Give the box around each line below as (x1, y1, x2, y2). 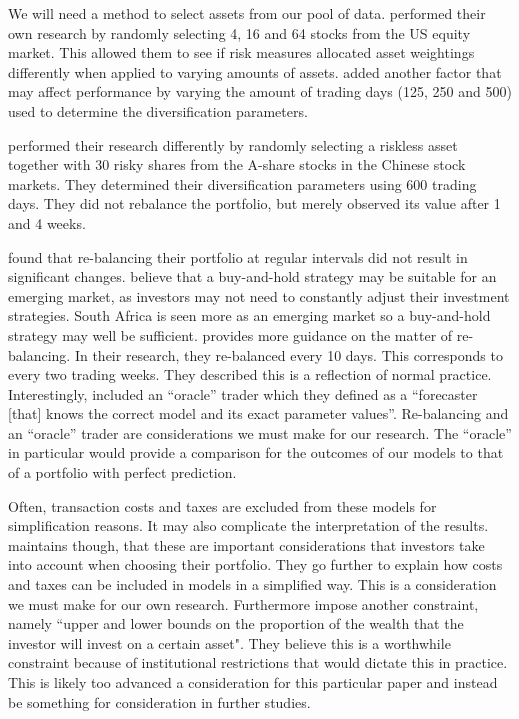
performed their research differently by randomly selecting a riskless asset (8, 134, 458, 155)
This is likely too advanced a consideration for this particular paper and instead (8, 672, 498, 692)
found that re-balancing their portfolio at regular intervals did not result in (8, 246, 468, 267)
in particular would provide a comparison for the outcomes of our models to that (8, 442, 504, 463)
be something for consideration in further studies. (8, 691, 311, 712)
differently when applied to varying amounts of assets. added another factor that (8, 61, 502, 82)
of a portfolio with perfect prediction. (8, 462, 237, 483)
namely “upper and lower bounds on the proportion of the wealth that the (8, 613, 464, 634)
